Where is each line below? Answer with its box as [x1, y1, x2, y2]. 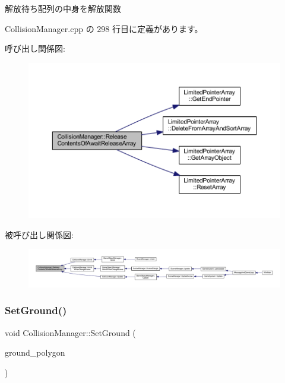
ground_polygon [5, 346, 65, 359]
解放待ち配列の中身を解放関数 [5, 2, 121, 14]
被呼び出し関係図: [5, 228, 74, 240]
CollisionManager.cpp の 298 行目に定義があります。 [5, 22, 203, 34]
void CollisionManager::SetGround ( [5, 326, 136, 338]
